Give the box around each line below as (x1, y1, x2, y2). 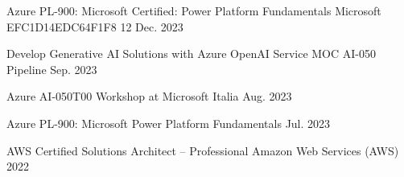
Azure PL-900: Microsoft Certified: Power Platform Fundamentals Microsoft (6, 2, 381, 19)
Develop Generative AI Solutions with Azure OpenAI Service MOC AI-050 (6, 45, 376, 62)
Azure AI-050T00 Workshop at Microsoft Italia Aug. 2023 (6, 88, 292, 105)
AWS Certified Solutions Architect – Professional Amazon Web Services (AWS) (6, 142, 399, 158)
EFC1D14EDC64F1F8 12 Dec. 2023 (6, 18, 183, 35)
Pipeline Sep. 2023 (6, 60, 97, 77)
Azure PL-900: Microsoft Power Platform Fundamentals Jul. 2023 (6, 114, 331, 131)
